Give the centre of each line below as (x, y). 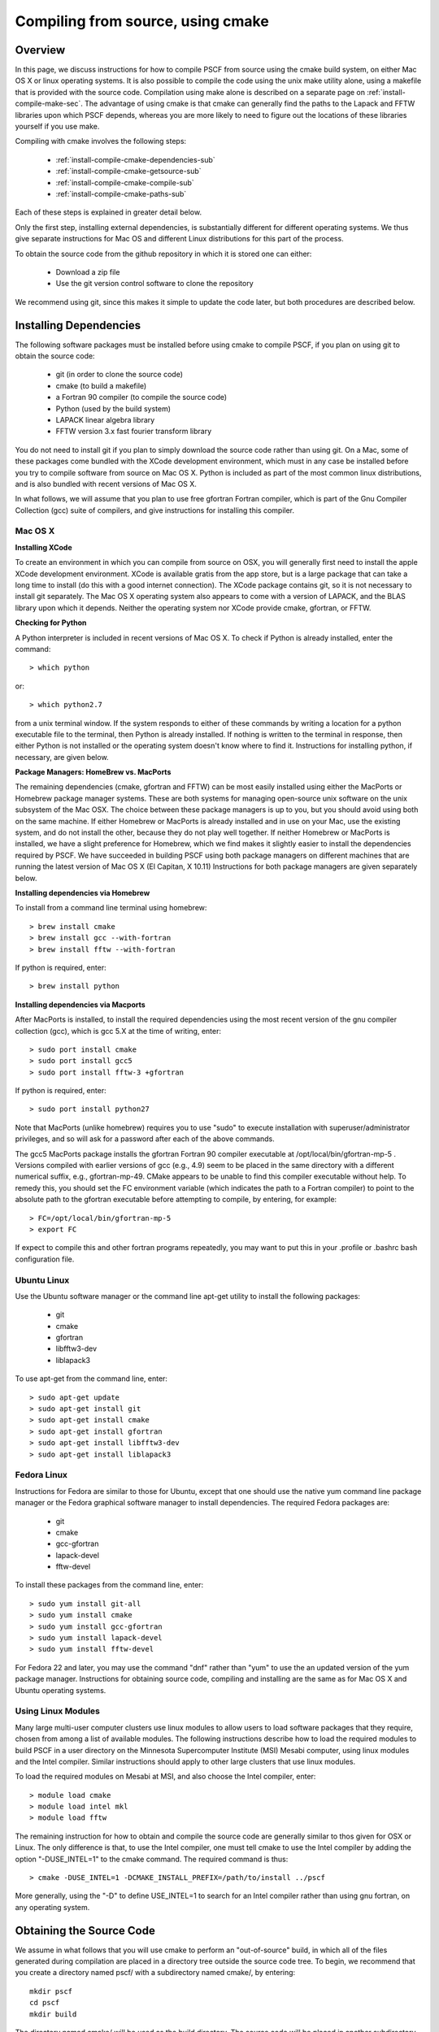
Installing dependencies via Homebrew (83, 892)
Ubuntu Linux (42, 1280)
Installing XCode (43, 547)
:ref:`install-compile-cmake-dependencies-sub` (135, 159)
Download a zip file (88, 271)
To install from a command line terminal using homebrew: (111, 908)
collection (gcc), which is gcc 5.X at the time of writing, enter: (118, 1031)
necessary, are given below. (62, 757)
